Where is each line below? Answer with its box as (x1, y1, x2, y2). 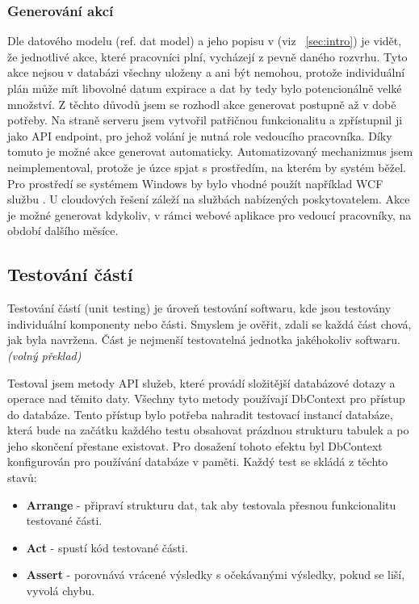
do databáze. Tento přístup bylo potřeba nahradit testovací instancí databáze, (7, 405, 393, 422)
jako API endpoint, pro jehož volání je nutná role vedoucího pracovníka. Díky (7, 127, 392, 144)
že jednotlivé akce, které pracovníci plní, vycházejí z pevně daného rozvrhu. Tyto (7, 48, 408, 65)
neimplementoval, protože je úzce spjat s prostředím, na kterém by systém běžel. (7, 158, 406, 175)
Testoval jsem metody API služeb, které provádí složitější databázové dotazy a (7, 374, 396, 391)
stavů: (7, 469, 37, 486)
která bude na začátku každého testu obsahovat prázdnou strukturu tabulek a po (7, 422, 409, 438)
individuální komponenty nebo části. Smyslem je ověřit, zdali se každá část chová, (7, 315, 412, 332)
